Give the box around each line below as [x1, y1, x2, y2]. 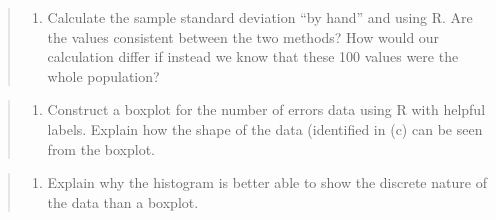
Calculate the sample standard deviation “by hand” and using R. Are [47, 7, 473, 27]
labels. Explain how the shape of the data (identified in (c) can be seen [47, 118, 483, 139]
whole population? [47, 65, 160, 86]
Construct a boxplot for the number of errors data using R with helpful [47, 99, 486, 120]
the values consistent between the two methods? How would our [47, 26, 440, 47]
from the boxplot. [47, 138, 155, 159]
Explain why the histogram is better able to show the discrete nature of [47, 172, 487, 193]
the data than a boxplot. [47, 191, 199, 212]
